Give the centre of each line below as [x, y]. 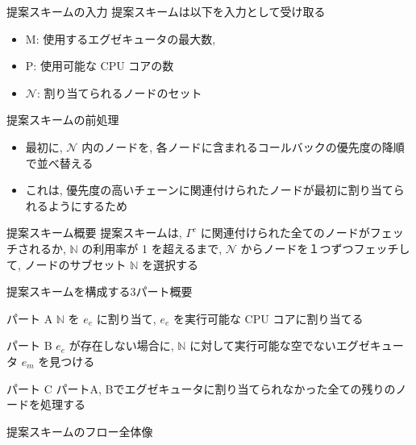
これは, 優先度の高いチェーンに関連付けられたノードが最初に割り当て [209, 190]
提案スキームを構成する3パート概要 [100, 291]
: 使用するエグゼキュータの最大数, [126, 38]
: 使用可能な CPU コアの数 [104, 66]
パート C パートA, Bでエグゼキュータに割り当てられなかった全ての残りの [201, 388]
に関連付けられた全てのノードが [285, 233]
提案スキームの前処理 [63, 120]
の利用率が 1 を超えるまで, [152, 248]
